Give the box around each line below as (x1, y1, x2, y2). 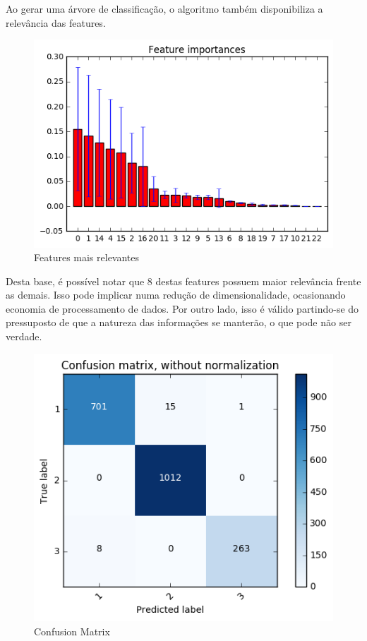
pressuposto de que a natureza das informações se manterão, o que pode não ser (6, 315, 351, 330)
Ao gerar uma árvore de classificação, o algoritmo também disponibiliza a (6, 1, 323, 16)
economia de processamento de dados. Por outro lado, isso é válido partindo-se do (6, 301, 359, 316)
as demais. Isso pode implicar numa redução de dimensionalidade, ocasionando (6, 287, 346, 302)
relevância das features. (6, 15, 106, 30)
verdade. (6, 329, 42, 344)
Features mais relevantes (34, 250, 140, 265)
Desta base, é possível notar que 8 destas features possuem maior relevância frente (6, 273, 361, 288)
